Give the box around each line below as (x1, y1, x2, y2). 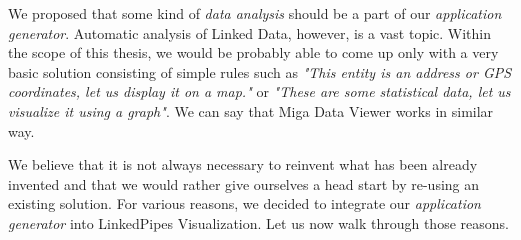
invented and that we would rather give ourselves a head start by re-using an (8, 173, 480, 194)
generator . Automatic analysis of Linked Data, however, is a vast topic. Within (8, 22, 492, 43)
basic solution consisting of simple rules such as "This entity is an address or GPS (8, 61, 512, 82)
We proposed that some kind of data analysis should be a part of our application (8, 3, 502, 23)
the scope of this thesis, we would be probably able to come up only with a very (8, 42, 499, 63)
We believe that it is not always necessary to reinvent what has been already (8, 154, 478, 175)
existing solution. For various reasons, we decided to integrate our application (8, 193, 481, 214)
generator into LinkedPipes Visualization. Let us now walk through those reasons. (8, 212, 509, 233)
